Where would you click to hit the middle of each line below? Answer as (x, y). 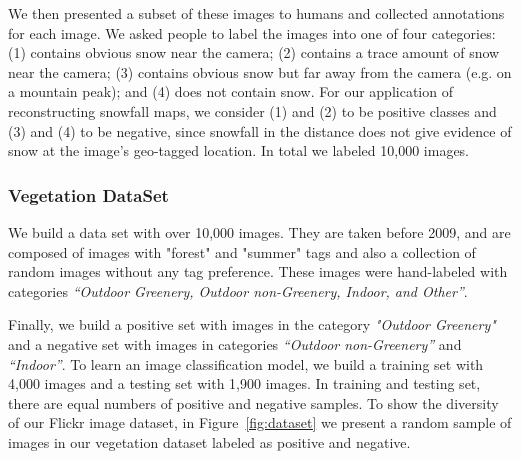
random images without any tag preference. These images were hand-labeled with (258, 271)
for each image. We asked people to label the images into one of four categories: (252, 32)
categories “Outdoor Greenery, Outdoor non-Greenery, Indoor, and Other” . (238, 290)
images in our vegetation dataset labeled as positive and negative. (209, 441)
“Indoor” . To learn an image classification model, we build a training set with (246, 363)
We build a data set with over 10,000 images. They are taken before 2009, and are (259, 231)
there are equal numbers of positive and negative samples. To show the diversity (253, 402)
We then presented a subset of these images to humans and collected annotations (256, 13)
